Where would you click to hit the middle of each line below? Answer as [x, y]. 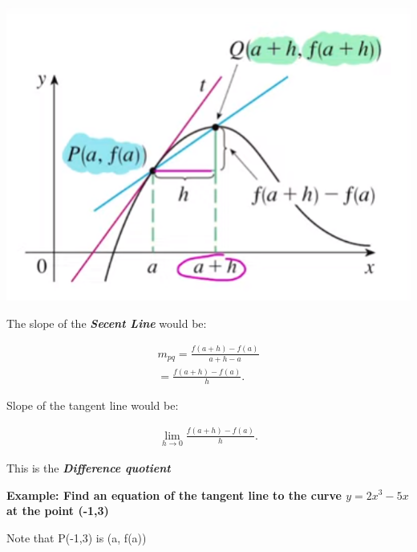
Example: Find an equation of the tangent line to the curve [174, 495]
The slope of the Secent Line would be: [107, 323]
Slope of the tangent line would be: [93, 405]
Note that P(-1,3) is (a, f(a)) [77, 537]
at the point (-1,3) [58, 511]
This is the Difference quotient [89, 467]
